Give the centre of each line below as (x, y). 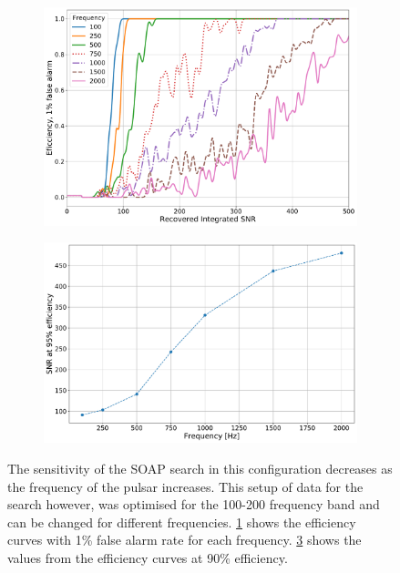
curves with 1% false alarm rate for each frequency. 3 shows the (185, 540)
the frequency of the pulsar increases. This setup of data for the (185, 486)
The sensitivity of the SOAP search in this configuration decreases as (200, 469)
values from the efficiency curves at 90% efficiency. (148, 558)
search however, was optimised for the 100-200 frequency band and (194, 504)
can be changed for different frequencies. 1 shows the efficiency (182, 522)
